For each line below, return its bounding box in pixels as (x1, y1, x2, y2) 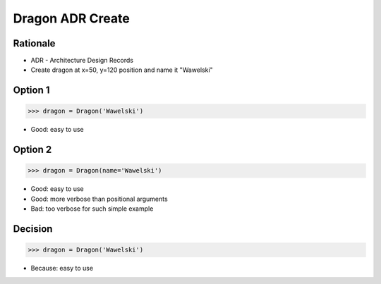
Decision (13, 223, 53, 235)
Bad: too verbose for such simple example (30, 204, 154, 213)
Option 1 (13, 85, 50, 97)
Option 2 (13, 144, 52, 156)
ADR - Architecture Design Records (30, 56, 134, 65)
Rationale (13, 37, 56, 49)
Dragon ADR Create (13, 11, 130, 26)
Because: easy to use (30, 264, 94, 273)
